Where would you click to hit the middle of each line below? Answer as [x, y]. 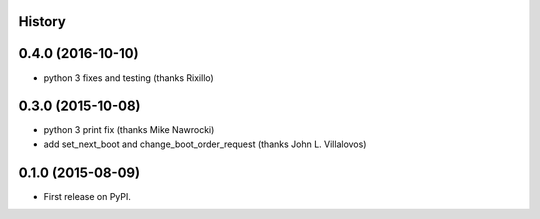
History [42, 21]
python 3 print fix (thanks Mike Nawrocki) [129, 130]
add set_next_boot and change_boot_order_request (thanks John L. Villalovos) [205, 144]
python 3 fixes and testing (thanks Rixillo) [128, 77]
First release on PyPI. [87, 196]
